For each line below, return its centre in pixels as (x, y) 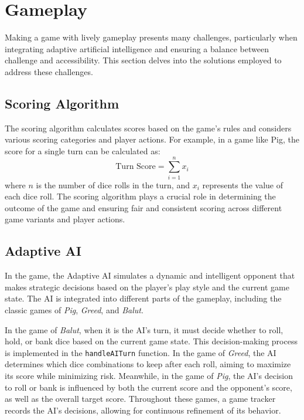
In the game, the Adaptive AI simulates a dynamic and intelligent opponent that (150, 275)
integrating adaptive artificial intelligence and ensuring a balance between (137, 48)
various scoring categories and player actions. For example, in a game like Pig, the (152, 139)
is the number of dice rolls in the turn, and (113, 184)
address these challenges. (49, 71)
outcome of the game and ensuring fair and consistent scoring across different (144, 207)
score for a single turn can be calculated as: (83, 150)
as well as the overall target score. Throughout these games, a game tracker (140, 399)
